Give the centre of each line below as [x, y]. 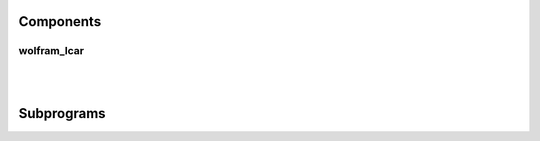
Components [60, 21]
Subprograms [62, 113]
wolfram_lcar [51, 51]
